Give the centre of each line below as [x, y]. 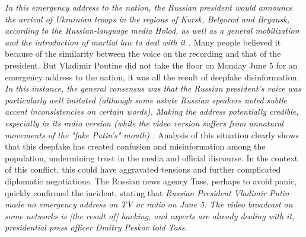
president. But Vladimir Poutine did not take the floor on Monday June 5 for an [151, 65]
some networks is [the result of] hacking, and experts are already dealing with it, [150, 215]
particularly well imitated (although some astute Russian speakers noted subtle [146, 100]
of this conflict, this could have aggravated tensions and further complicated [143, 169]
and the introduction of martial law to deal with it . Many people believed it [143, 42]
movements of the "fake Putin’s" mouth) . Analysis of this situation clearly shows [152, 134]
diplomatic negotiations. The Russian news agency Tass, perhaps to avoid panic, [151, 181]
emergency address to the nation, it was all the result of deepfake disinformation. [152, 77]
